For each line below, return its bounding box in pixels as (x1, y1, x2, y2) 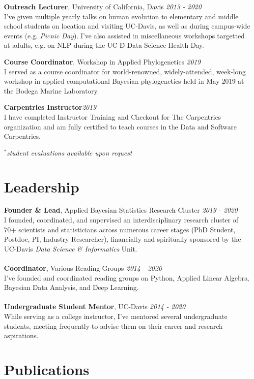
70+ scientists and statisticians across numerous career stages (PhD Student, (4, 224, 236, 234)
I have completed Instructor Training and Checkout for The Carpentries (4, 111, 221, 122)
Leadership (4, 176, 80, 196)
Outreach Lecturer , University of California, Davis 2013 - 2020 (4, 1, 202, 11)
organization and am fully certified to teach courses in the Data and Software (4, 121, 237, 131)
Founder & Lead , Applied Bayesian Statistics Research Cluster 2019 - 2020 (4, 205, 238, 215)
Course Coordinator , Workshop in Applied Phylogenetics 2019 (4, 56, 201, 66)
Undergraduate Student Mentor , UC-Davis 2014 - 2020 (4, 301, 186, 312)
